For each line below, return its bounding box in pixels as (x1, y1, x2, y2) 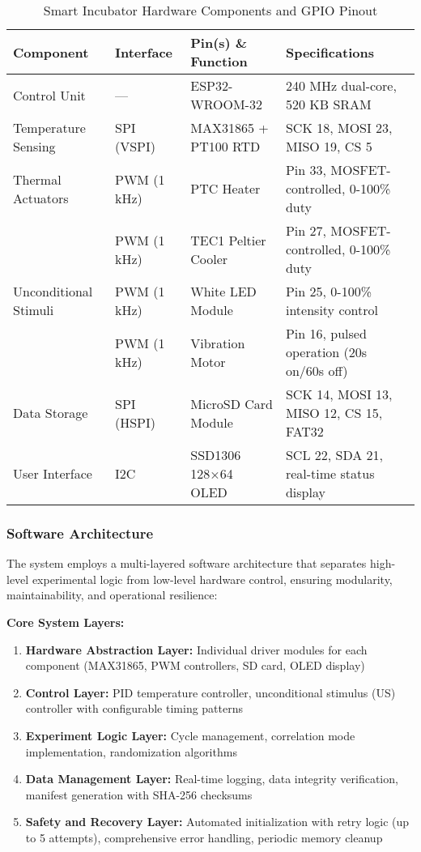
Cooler (190, 249, 228, 268)
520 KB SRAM (285, 95, 372, 113)
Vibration (190, 333, 245, 352)
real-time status (285, 464, 375, 483)
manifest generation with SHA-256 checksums (25, 786, 253, 803)
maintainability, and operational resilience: (6, 586, 218, 603)
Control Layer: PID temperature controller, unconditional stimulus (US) (25, 684, 396, 701)
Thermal (13, 169, 62, 189)
